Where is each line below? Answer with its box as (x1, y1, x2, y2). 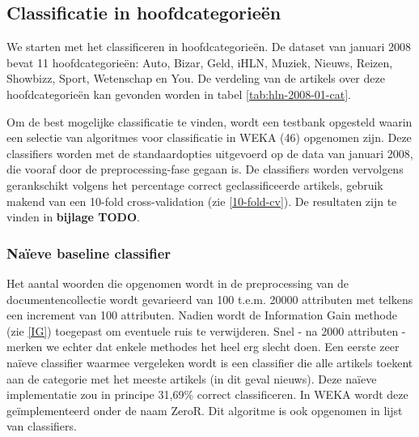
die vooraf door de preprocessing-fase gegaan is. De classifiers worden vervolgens (6, 161, 404, 178)
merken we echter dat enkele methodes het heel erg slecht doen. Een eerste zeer (6, 338, 400, 355)
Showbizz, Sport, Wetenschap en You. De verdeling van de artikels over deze (6, 70, 385, 87)
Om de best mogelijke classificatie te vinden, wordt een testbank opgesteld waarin (6, 113, 413, 130)
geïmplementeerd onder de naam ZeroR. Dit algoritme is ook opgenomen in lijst (6, 401, 403, 418)
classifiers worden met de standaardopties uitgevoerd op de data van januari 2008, (6, 144, 413, 161)
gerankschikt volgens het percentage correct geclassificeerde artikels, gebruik (6, 176, 383, 193)
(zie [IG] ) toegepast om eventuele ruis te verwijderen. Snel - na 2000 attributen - (6, 322, 406, 339)
